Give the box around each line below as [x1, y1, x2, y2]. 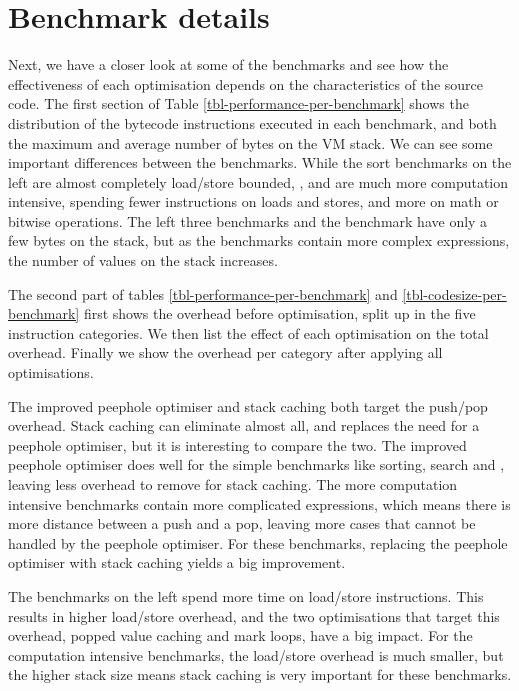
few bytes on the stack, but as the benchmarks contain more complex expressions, [8, 230, 510, 251]
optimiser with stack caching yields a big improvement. [8, 552, 346, 573]
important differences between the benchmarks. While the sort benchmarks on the [8, 152, 512, 173]
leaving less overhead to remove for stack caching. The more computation [8, 474, 458, 494]
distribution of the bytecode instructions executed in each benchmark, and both [8, 112, 497, 133]
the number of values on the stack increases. [8, 250, 278, 271]
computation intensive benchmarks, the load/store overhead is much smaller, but [8, 644, 504, 665]
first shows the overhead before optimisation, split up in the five [83, 303, 476, 324]
